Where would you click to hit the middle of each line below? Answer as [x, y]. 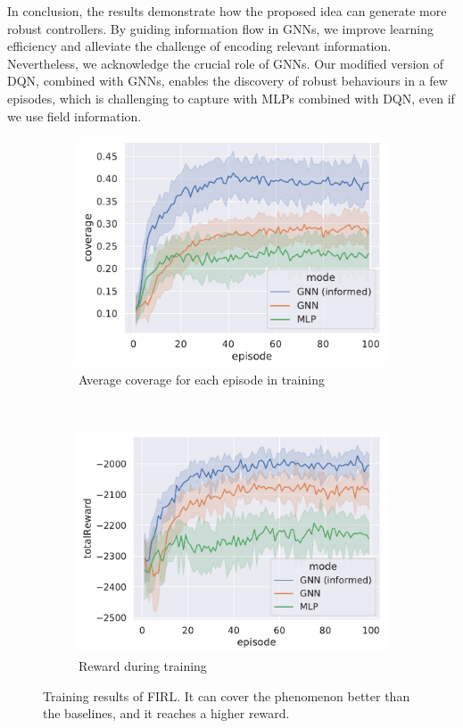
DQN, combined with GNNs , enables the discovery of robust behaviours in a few [227, 81]
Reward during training [143, 666]
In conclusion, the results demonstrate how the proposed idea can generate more [227, 11]
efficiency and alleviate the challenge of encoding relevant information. [199, 46]
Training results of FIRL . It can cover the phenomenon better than [227, 695]
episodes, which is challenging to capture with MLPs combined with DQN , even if [231, 98]
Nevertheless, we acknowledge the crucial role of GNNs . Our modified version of [226, 63]
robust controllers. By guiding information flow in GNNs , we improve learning [220, 28]
